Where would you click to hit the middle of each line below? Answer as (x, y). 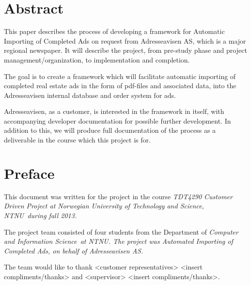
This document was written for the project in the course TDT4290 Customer (118, 196)
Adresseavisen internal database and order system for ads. (90, 95)
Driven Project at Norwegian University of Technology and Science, (104, 206)
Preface (29, 173)
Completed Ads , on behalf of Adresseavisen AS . (74, 250)
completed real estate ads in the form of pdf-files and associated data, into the (120, 86)
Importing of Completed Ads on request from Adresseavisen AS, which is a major (125, 40)
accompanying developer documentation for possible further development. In (118, 120)
